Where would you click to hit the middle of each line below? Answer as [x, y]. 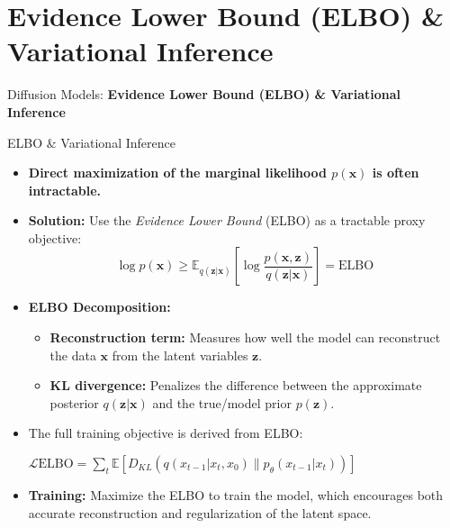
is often [396, 173]
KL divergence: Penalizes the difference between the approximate [236, 385]
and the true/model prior [222, 402]
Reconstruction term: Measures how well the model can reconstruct [245, 337]
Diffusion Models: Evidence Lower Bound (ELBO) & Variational [204, 94]
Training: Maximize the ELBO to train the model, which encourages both [236, 495]
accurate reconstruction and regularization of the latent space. [200, 512]
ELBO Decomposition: [99, 307]
